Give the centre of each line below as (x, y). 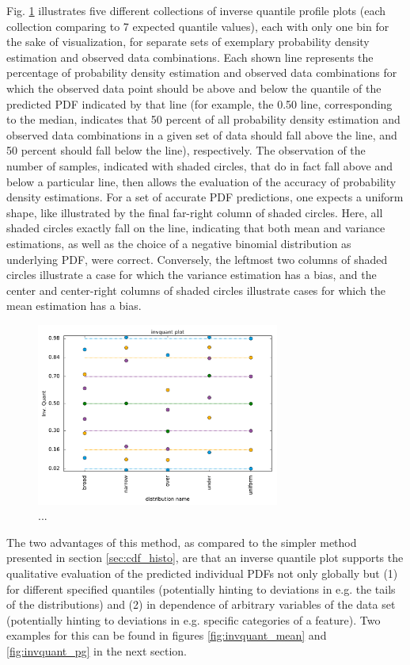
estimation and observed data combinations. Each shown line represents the (190, 57)
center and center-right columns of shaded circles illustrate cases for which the (196, 290)
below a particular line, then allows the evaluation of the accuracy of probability (201, 181)
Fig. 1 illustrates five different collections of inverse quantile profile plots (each (196, 10)
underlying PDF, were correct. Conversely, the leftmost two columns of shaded (197, 259)
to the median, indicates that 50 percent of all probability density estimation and (203, 119)
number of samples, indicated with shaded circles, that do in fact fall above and (200, 165)
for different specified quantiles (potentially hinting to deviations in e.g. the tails (201, 589)
